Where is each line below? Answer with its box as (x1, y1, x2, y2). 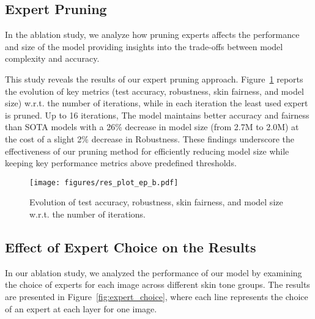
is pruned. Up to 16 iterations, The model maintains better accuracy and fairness (5, 108, 309, 121)
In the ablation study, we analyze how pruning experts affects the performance (5, 28, 300, 41)
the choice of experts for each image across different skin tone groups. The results (5, 278, 310, 291)
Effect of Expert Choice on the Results (5, 237, 256, 256)
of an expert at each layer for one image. (5, 302, 157, 315)
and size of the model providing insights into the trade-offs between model (5, 40, 283, 53)
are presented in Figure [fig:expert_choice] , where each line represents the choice (5, 290, 308, 302)
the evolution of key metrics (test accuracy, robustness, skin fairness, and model (5, 84, 304, 97)
